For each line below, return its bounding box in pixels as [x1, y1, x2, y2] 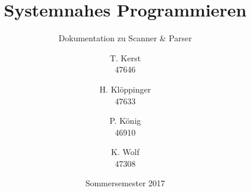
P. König [109, 114, 141, 127]
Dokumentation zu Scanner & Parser [58, 32, 192, 44]
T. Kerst [109, 51, 141, 64]
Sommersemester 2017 [85, 177, 165, 189]
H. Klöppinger [99, 83, 151, 95]
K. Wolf [111, 146, 139, 158]
